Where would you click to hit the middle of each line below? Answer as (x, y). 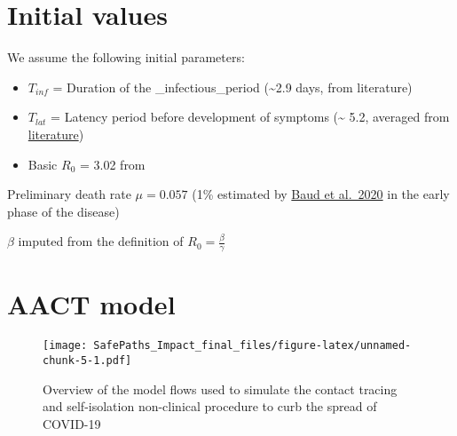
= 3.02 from (112, 164)
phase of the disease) (63, 211)
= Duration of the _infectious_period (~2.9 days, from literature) (232, 87)
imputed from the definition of (101, 241)
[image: (65, 346)
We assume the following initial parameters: (126, 57)
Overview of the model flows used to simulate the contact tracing (220, 388)
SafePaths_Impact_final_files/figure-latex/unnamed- (252, 346)
